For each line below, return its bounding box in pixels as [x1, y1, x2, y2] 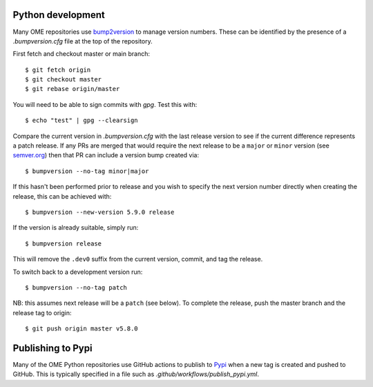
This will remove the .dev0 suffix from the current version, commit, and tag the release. [12, 255, 263, 264]
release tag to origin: [12, 308, 72, 317]
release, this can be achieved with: [12, 192, 112, 200]
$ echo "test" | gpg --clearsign [25, 117, 138, 124]
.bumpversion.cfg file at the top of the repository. [12, 37, 153, 45]
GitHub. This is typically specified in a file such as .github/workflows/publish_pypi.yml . [12, 370, 259, 379]
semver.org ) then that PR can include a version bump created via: [12, 151, 200, 159]
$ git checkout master [25, 76, 102, 83]
